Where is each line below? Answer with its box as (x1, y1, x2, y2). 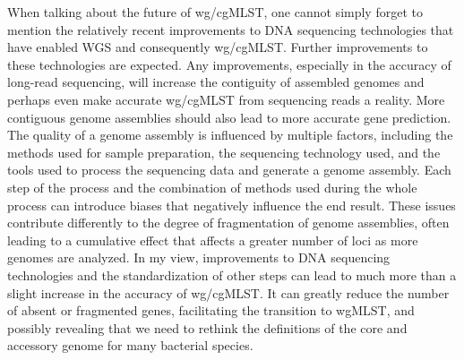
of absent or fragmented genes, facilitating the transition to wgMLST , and (7, 301, 415, 320)
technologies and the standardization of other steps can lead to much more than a (7, 265, 457, 284)
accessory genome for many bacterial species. (7, 336, 253, 355)
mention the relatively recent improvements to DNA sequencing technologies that (7, 20, 454, 39)
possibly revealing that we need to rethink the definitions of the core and (7, 318, 408, 337)
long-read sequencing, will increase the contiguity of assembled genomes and (7, 73, 425, 91)
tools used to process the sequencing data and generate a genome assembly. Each (7, 160, 451, 179)
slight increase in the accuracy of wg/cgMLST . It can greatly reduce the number (7, 283, 450, 302)
